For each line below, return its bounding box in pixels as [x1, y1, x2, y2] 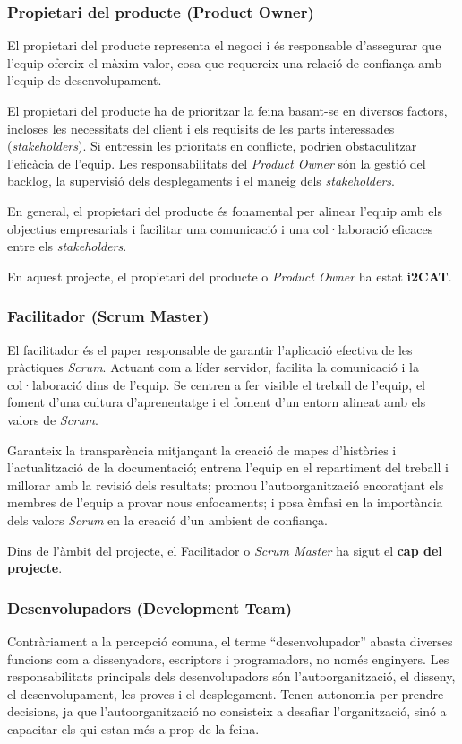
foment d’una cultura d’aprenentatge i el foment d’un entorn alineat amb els [7, 393, 426, 411]
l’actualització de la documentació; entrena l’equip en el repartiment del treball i [7, 458, 449, 477]
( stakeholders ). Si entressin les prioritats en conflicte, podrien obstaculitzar [7, 136, 417, 155]
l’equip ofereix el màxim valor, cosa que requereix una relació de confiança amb [7, 53, 442, 72]
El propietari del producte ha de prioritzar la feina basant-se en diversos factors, [7, 101, 448, 119]
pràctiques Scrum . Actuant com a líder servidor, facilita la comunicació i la [7, 358, 419, 376]
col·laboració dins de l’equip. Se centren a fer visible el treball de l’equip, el [7, 375, 425, 394]
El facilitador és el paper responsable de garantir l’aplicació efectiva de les [7, 340, 413, 359]
